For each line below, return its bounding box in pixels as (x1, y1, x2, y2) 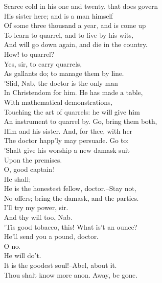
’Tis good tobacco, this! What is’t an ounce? (4, 221, 138, 232)
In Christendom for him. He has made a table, (4, 87, 143, 97)
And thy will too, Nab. (4, 212, 72, 222)
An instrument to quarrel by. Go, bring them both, (4, 116, 157, 126)
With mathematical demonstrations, (4, 96, 113, 107)
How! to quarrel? (4, 48, 54, 59)
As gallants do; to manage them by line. (4, 68, 124, 78)
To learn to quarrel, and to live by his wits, (4, 29, 134, 40)
